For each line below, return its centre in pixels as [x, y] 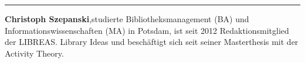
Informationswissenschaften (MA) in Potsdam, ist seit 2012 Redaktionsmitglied [147, 30]
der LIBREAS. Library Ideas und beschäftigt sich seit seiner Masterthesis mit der [152, 42]
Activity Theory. [34, 53]
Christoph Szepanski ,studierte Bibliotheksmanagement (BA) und [127, 19]
